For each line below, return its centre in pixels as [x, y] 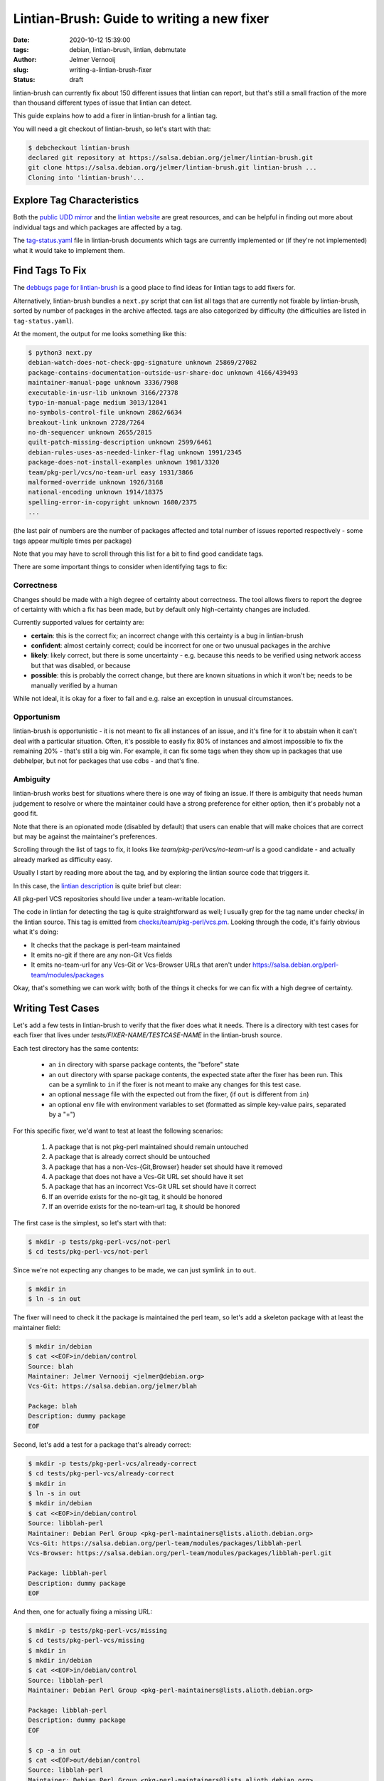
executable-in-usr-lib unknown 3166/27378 [103, 393]
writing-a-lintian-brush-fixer [111, 69]
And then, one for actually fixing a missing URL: [83, 1611]
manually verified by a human [74, 685]
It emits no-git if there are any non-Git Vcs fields [102, 955]
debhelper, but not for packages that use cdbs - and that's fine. [106, 761]
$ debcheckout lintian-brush [79, 147]
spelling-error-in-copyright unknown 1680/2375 [112, 502]
